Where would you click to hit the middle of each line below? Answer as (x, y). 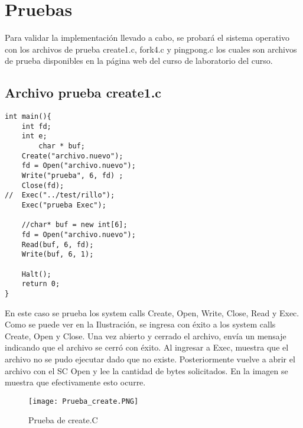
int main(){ (28, 117)
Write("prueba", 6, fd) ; (72, 176)
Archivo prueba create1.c (83, 93)
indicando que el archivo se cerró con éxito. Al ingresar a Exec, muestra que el (147, 347)
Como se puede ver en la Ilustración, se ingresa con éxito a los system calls (140, 324)
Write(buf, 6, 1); (58, 254)
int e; (34, 136)
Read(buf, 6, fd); (58, 244)
